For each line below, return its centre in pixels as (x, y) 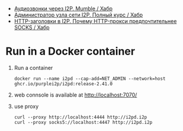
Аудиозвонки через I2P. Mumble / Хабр (63, 9)
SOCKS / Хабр (32, 27)
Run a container (33, 68)
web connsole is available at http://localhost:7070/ (76, 95)
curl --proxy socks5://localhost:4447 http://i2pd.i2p (83, 122)
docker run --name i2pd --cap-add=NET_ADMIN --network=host (90, 79)
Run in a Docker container (70, 51)
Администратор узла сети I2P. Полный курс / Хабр (78, 15)
